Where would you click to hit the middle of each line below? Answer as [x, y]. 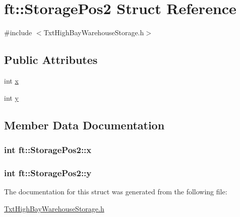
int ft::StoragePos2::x [48, 149]
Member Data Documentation [84, 125]
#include [18, 32]
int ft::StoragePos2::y [48, 172]
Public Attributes [51, 60]
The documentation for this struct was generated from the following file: [116, 191]
